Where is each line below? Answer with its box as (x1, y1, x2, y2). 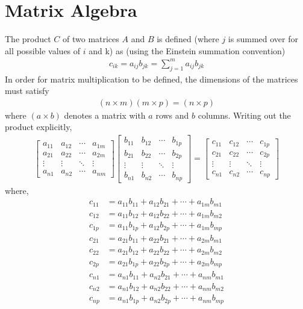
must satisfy (5, 84, 49, 97)
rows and (155, 108, 189, 121)
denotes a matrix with (64, 108, 146, 121)
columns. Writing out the (198, 108, 291, 121)
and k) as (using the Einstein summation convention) (89, 44, 286, 57)
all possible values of (5, 44, 81, 57)
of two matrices (63, 33, 119, 45)
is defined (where (157, 33, 219, 45)
